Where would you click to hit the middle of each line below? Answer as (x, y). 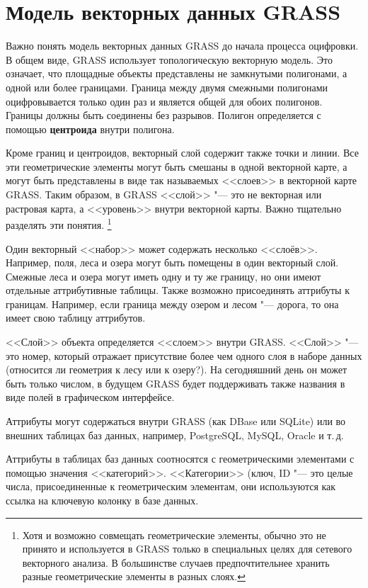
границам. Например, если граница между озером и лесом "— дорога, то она (172, 304)
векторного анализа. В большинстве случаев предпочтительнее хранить (176, 562)
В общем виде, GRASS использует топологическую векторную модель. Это (169, 59)
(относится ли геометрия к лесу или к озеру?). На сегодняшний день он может (177, 369)
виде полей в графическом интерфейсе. (90, 397)
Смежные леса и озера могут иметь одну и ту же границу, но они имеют (163, 276)
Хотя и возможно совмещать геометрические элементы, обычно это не (174, 535)
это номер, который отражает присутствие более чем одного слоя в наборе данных (184, 355)
